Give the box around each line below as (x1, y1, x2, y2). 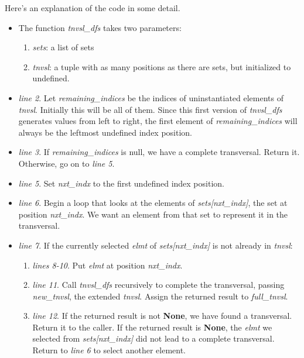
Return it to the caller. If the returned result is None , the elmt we (32, 321, 272, 333)
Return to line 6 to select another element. (32, 344, 186, 356)
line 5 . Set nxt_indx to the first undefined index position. (18, 177, 224, 189)
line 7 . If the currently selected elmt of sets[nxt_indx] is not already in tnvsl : (18, 239, 293, 251)
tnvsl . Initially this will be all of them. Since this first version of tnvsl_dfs (18, 103, 282, 115)
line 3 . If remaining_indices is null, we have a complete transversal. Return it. (18, 146, 300, 158)
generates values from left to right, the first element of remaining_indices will (18, 115, 298, 127)
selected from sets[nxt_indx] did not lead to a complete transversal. (32, 332, 275, 345)
